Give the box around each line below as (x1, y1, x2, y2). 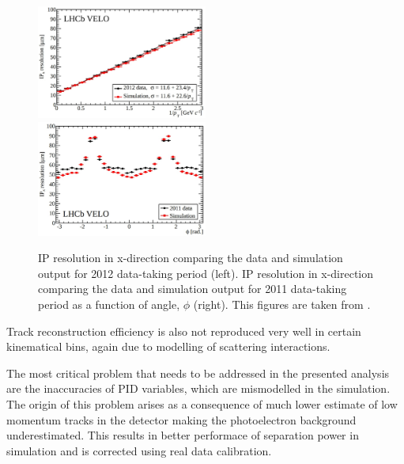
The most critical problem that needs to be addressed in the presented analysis (6, 364, 390, 381)
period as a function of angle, (38, 296, 180, 313)
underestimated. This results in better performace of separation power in (6, 427, 359, 443)
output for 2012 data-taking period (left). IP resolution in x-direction (38, 264, 374, 281)
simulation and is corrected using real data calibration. (6, 442, 272, 458)
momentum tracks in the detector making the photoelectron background (6, 411, 357, 428)
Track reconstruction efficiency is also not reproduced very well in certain (6, 322, 361, 339)
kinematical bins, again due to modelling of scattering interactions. (6, 338, 330, 355)
